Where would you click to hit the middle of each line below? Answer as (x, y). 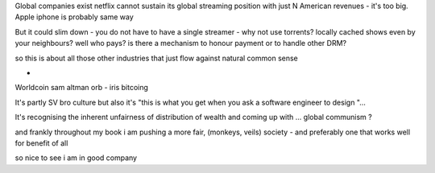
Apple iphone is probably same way (75, 17)
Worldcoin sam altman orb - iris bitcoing (82, 88)
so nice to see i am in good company (76, 158)
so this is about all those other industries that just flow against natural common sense (156, 58)
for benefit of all (41, 143)
